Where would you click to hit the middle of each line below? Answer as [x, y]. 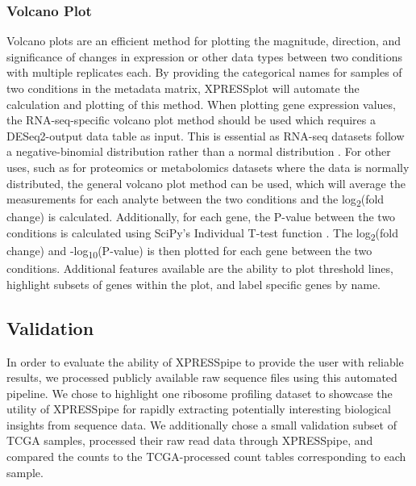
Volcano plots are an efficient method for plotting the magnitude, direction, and [204, 41]
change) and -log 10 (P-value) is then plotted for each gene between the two [189, 251]
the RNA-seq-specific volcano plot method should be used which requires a [191, 120]
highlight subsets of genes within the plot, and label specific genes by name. [194, 284]
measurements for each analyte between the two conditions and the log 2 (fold [196, 200]
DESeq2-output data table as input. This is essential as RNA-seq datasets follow [206, 135]
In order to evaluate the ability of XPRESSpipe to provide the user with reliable [205, 361]
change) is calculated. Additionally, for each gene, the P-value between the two [201, 217]
